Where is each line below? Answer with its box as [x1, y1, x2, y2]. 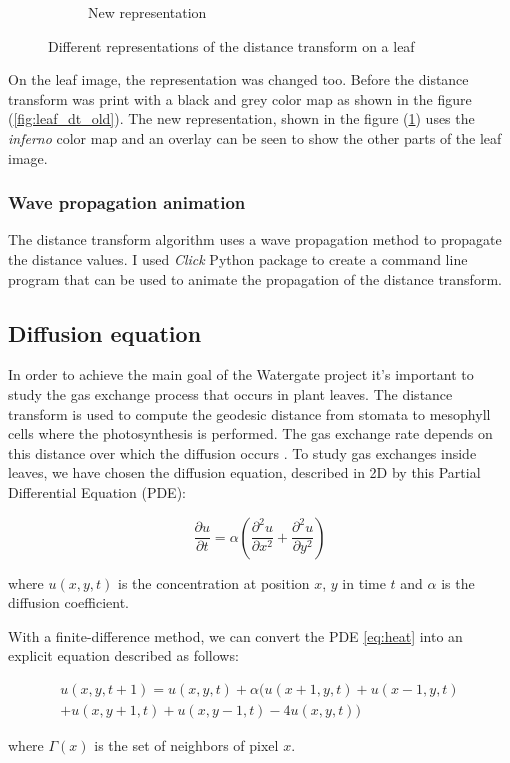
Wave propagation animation [8, 190, 246, 215]
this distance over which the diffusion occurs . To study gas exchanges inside [8, 442, 477, 463]
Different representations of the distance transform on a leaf [48, 35, 415, 56]
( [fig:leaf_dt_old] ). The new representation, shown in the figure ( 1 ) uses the [8, 108, 475, 129]
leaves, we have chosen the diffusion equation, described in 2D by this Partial [8, 462, 481, 483]
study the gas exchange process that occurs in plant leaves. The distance [8, 383, 453, 404]
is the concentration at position [118, 572, 310, 593]
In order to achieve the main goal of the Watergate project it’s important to [8, 364, 474, 385]
